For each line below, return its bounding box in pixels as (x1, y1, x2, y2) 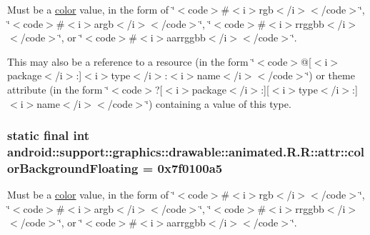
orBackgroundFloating (7, 159, 139, 176)
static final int (7, 126, 90, 144)
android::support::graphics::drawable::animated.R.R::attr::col (7, 143, 365, 160)
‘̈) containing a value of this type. (146, 96, 291, 111)
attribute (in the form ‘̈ (7, 81, 109, 96)
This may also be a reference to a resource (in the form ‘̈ (7, 54, 255, 69)
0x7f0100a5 (157, 159, 223, 176)
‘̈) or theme (306, 68, 355, 83)
